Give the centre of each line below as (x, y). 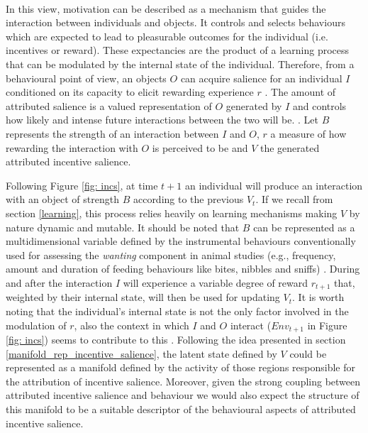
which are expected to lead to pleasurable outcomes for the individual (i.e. (167, 36)
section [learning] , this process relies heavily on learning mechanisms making (172, 213)
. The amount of (300, 92)
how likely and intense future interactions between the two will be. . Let (162, 120)
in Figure (327, 325)
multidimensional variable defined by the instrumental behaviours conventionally (181, 241)
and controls (319, 105)
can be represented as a (304, 227)
